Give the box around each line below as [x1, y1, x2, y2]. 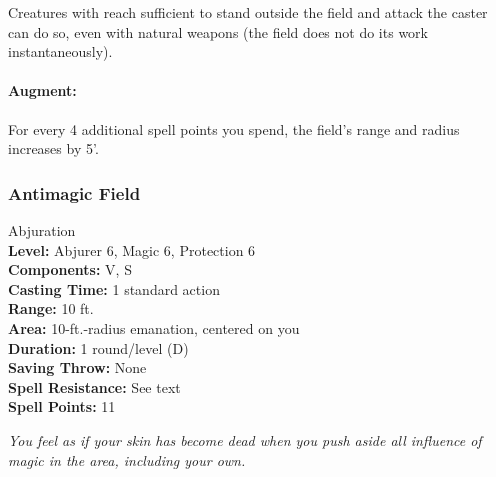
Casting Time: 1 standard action [8, 278, 220, 299]
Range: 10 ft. [8, 298, 94, 319]
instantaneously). [8, 41, 113, 62]
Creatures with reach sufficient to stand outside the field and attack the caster [8, 2, 488, 22]
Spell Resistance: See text [8, 376, 181, 397]
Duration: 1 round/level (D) [8, 337, 189, 358]
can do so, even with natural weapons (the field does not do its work [8, 21, 428, 42]
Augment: [8, 80, 77, 101]
